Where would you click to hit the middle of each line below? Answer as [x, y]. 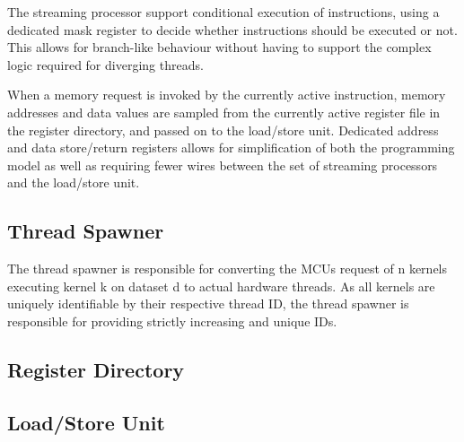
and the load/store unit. [74, 182]
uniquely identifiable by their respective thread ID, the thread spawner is [208, 303]
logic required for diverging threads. [105, 64]
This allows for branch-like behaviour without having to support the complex [219, 47]
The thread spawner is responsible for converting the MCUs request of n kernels [228, 269]
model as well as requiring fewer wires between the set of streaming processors [223, 165]
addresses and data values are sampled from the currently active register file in [224, 112]
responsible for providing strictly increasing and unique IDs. [172, 321]
